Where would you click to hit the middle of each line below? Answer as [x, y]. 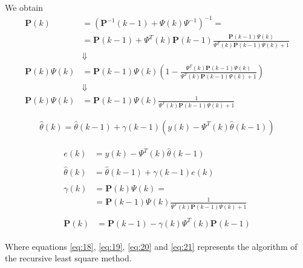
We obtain [24, 7]
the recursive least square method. [68, 258]
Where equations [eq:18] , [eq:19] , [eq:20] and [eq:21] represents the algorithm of [151, 246]
